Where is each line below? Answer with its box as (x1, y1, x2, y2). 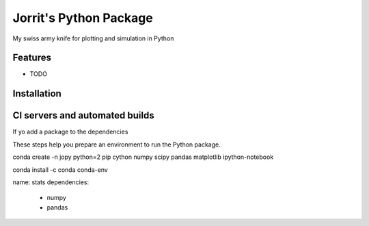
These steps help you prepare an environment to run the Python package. (12, 140, 221, 149)
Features (12, 52, 51, 64)
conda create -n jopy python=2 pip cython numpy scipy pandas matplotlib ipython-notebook (12, 153, 274, 161)
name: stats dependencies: (12, 178, 89, 186)
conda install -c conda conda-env (12, 165, 109, 174)
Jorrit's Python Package (12, 10, 153, 25)
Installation (12, 88, 61, 99)
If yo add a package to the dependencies (12, 127, 128, 136)
